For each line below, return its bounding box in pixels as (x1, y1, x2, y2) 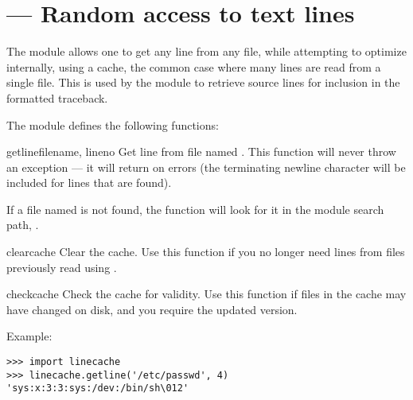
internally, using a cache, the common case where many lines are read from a (6, 58, 381, 75)
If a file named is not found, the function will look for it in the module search (6, 200, 384, 217)
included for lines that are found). (6, 174, 172, 191)
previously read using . (6, 258, 117, 275)
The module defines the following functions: (6, 116, 219, 133)
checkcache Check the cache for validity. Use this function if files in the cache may (6, 285, 407, 302)
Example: (6, 328, 53, 344)
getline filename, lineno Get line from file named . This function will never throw (6, 143, 396, 160)
